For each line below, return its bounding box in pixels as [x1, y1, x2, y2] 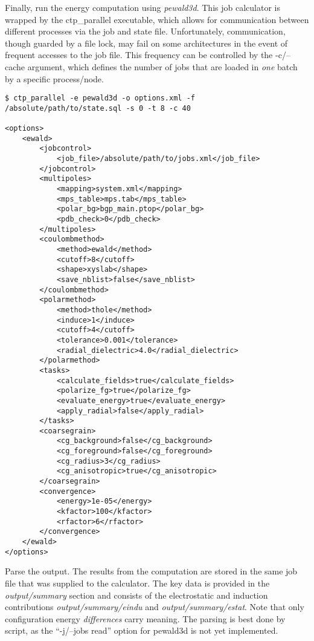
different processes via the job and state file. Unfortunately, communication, [5, 25, 286, 38]
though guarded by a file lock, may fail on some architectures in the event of [5, 36, 288, 49]
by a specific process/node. [5, 72, 104, 85]
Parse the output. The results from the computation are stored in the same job [5, 565, 298, 577]
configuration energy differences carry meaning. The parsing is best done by [5, 612, 286, 625]
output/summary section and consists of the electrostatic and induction [5, 588, 268, 601]
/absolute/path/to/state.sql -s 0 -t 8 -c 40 [5, 104, 191, 113]
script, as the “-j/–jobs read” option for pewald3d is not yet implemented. [5, 624, 278, 637]
